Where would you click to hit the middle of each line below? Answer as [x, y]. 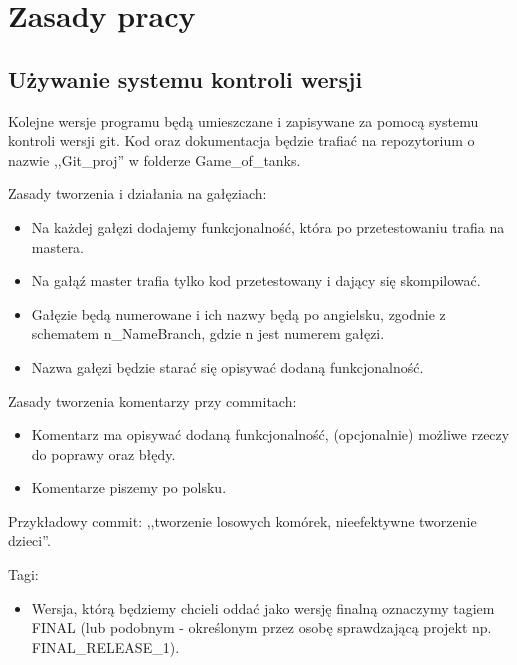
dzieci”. [29, 540]
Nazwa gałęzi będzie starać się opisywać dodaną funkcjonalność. [227, 366]
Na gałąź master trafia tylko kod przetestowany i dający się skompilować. [256, 280]
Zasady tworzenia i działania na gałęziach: [137, 193]
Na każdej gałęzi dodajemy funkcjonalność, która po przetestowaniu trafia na [268, 226]
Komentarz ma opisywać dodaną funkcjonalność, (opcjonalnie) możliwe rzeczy [270, 434]
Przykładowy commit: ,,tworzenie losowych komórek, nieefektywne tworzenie [242, 520]
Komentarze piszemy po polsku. [129, 487]
